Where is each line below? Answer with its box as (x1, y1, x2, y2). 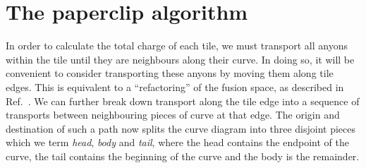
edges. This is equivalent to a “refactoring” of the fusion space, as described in (6, 79, 344, 94)
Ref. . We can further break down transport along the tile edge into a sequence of (6, 93, 360, 108)
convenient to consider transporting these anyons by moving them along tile (6, 66, 334, 80)
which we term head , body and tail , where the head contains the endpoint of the (6, 135, 349, 150)
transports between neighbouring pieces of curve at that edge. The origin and (6, 107, 340, 122)
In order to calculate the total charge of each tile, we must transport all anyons (6, 38, 348, 53)
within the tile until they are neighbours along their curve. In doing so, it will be (6, 52, 355, 66)
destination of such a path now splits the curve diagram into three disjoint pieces (6, 121, 356, 136)
